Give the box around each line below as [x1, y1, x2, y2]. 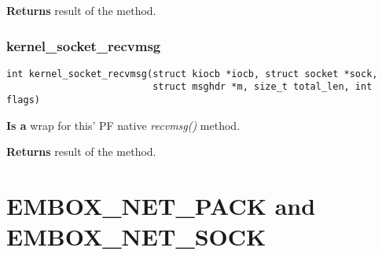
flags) [6, 94, 40, 106]
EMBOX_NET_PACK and [6, 190, 316, 222]
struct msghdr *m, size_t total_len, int [152, 81, 373, 93]
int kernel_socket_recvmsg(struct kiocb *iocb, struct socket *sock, [6, 68, 378, 79]
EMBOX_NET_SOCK [6, 220, 266, 253]
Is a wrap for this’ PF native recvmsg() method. [6, 116, 241, 133]
